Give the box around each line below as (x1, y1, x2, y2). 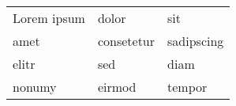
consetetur (97, 32, 155, 50)
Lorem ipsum (13, 9, 85, 27)
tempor (167, 78, 208, 96)
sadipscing (167, 32, 224, 50)
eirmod (97, 78, 137, 96)
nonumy (13, 78, 57, 96)
